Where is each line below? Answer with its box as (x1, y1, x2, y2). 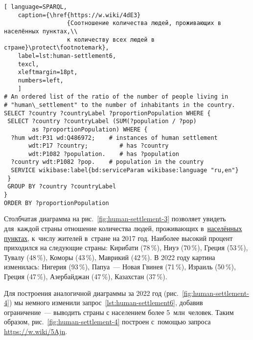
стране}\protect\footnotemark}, (4, 44, 109, 52)
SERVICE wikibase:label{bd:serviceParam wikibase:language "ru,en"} (11, 167, 239, 174)
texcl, (18, 60, 39, 68)
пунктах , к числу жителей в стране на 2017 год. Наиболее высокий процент (4, 233, 233, 243)
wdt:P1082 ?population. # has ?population (28, 150, 179, 157)
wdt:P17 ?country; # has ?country (28, 142, 169, 150)
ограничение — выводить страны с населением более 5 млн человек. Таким (4, 307, 234, 317)
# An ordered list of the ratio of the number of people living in (4, 93, 229, 101)
